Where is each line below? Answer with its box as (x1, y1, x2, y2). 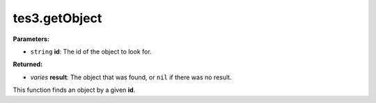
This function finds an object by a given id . (13, 86, 136, 94)
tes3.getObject (13, 10, 102, 26)
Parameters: (13, 35, 50, 43)
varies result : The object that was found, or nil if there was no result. (30, 73, 233, 81)
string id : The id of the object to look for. (30, 47, 152, 56)
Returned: (13, 60, 43, 69)
